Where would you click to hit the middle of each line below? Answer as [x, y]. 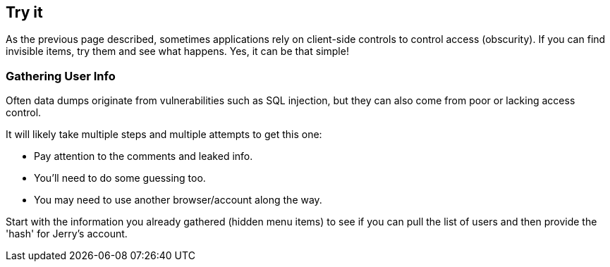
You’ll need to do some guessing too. [120, 178]
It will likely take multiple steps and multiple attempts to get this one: [164, 135]
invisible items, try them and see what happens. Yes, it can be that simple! [177, 51]
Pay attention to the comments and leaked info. [144, 156]
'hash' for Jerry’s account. [67, 234]
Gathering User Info [61, 76]
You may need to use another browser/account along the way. [178, 200]
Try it [24, 12]
